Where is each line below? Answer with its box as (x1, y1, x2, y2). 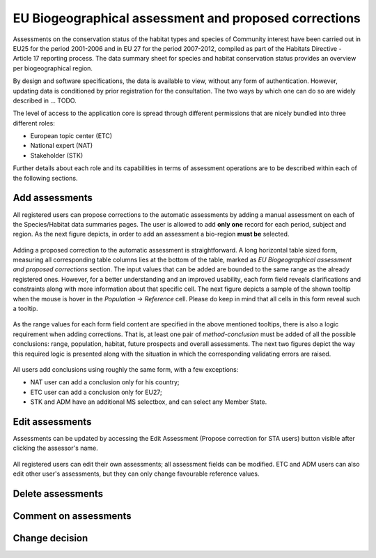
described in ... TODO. (13, 96, 77, 105)
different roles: (13, 119, 55, 127)
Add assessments (13, 192, 93, 204)
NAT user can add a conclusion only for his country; (30, 378, 180, 386)
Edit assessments (13, 416, 92, 428)
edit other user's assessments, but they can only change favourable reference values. (13, 469, 260, 478)
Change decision (13, 532, 88, 544)
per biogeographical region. (13, 63, 93, 73)
